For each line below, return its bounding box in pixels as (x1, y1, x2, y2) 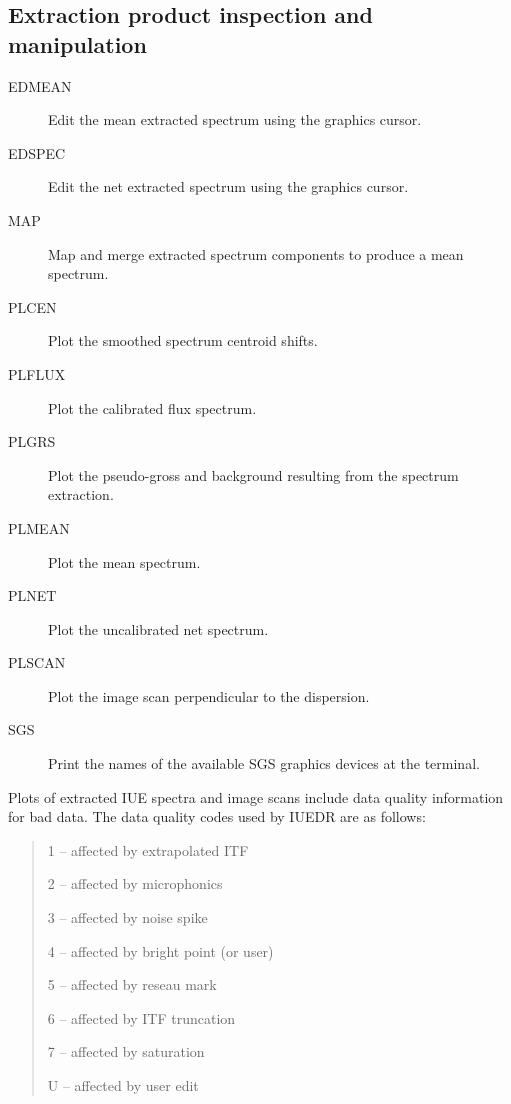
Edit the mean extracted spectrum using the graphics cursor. (48, 109, 422, 130)
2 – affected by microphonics (47, 873, 223, 894)
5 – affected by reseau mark (47, 974, 217, 995)
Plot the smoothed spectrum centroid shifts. (48, 330, 318, 351)
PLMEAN (8, 517, 70, 538)
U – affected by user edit (47, 1075, 199, 1095)
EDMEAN (8, 75, 72, 96)
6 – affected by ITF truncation (47, 1007, 236, 1028)
